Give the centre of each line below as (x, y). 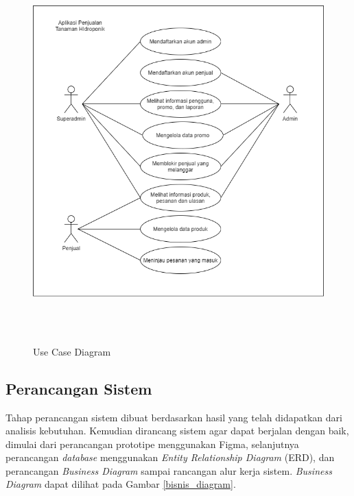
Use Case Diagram (72, 351)
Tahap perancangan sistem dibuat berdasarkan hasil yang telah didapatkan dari (174, 417)
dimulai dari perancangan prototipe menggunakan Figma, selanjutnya (152, 444)
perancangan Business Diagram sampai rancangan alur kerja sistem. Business (169, 470)
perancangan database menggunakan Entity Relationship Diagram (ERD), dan (170, 457)
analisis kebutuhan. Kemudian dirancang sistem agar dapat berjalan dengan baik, (177, 431)
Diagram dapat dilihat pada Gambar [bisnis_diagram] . (121, 484)
